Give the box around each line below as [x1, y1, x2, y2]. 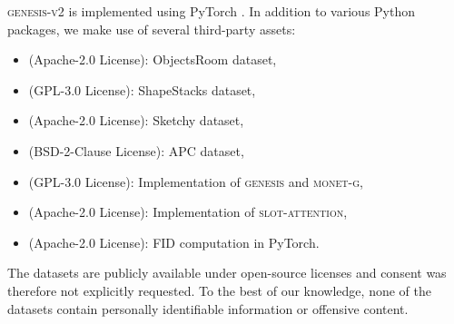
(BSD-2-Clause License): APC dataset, [28, 141, 244, 160]
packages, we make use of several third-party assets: [7, 19, 296, 38]
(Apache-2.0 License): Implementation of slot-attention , [28, 202, 348, 221]
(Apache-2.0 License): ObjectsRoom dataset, [28, 50, 277, 69]
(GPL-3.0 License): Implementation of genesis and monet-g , [28, 172, 363, 191]
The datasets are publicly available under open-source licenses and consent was [7, 263, 447, 282]
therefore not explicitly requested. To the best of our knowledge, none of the [7, 280, 431, 299]
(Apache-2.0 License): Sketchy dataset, [28, 111, 244, 130]
